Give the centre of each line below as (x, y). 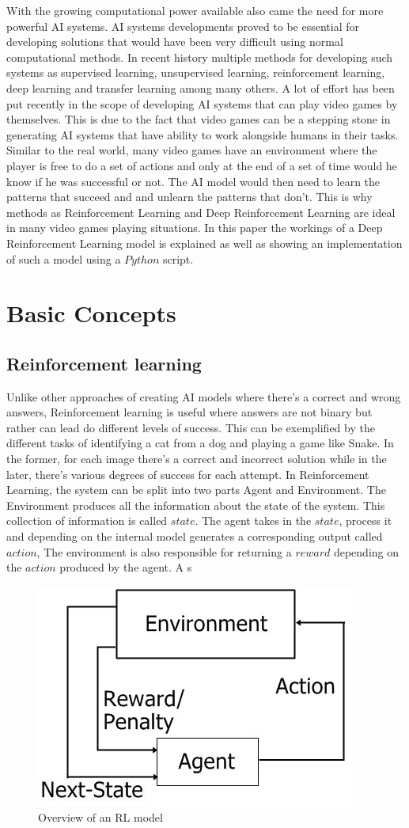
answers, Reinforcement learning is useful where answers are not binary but (189, 412)
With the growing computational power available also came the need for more (195, 10)
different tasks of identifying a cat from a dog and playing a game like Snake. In (200, 443)
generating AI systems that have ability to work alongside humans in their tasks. (203, 134)
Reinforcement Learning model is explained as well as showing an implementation (204, 243)
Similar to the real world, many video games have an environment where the (192, 150)
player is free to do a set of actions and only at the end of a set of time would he (202, 165)
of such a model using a (64, 258)
